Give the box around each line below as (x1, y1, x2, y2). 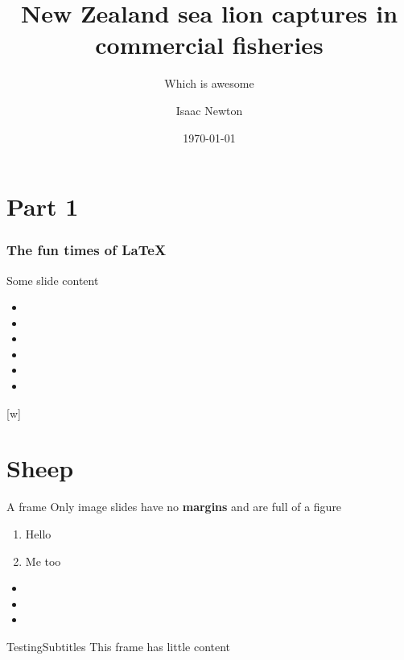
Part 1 (6, 190, 79, 223)
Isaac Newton (175, 101, 243, 118)
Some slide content (6, 271, 99, 288)
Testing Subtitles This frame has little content (6, 637, 231, 654)
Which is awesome (164, 75, 254, 92)
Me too (25, 552, 61, 569)
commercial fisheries (95, 28, 324, 61)
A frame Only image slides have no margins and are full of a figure (6, 498, 342, 515)
